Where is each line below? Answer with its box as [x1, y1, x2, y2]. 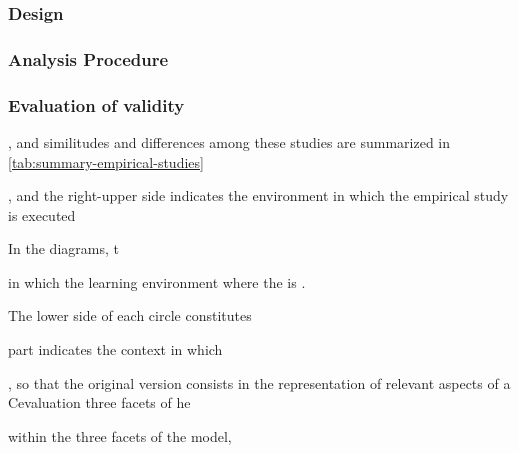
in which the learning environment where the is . [8, 271, 306, 292]
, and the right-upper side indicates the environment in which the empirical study [8, 185, 509, 206]
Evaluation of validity [8, 92, 185, 117]
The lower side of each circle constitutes [8, 305, 252, 326]
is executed [8, 204, 76, 225]
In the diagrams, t [8, 238, 119, 259]
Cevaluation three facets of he [8, 392, 191, 413]
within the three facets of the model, [8, 425, 232, 446]
